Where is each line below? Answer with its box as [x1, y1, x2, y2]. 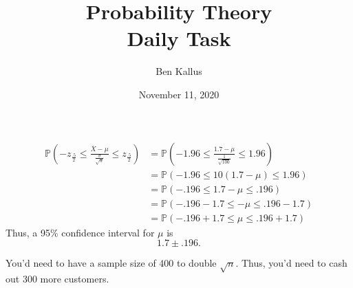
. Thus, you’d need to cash [235, 256, 347, 270]
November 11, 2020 [138, 87, 220, 101]
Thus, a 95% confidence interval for [6, 225, 155, 239]
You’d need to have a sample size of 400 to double [6, 256, 217, 270]
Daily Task [127, 24, 231, 52]
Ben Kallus [156, 64, 202, 78]
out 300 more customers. [6, 272, 109, 286]
